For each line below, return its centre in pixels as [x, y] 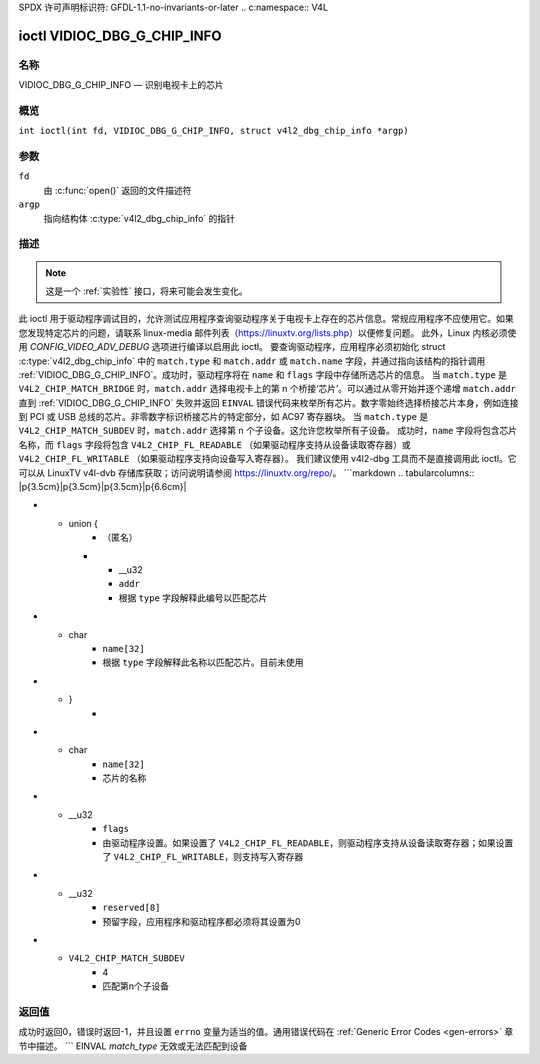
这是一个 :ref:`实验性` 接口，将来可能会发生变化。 [147, 291]
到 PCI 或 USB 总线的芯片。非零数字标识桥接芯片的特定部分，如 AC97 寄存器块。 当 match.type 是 [223, 417]
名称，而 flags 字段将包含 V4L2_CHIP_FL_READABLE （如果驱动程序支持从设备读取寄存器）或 [214, 444]
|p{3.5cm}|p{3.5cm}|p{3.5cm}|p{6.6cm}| [102, 487]
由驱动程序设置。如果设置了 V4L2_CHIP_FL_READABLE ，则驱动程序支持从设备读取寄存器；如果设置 [308, 842]
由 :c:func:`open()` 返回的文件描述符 [117, 190]
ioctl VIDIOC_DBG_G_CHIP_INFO [120, 35]
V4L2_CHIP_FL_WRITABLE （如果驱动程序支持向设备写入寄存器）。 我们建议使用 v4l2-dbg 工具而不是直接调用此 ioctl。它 [267, 459]
